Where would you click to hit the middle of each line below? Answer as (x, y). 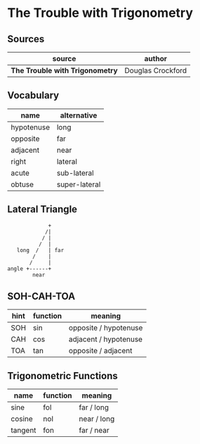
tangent (24, 431)
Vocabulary (33, 95)
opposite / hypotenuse (106, 328)
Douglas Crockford (156, 70)
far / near (94, 431)
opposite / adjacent (101, 351)
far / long (94, 407)
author (155, 59)
